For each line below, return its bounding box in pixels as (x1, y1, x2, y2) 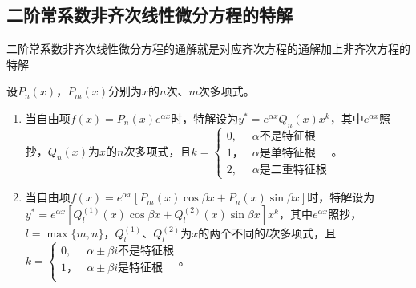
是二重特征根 (259, 164, 327, 176)
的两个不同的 (198, 224, 266, 241)
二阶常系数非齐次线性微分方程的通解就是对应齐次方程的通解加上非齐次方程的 (6, 40, 410, 57)
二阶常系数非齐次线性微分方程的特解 (6, 2, 293, 27)
